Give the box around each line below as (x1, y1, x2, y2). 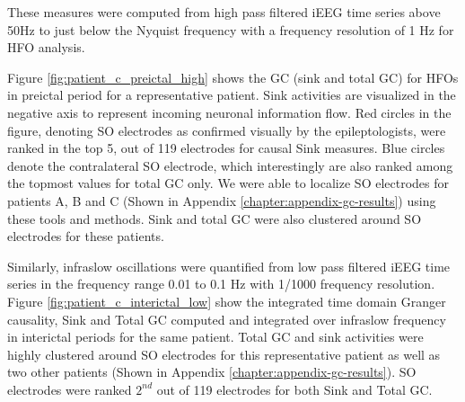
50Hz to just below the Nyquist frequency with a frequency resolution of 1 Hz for (7, 20, 454, 39)
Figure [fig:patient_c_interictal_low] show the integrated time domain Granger (7, 291, 446, 310)
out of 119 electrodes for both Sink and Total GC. (156, 380, 433, 398)
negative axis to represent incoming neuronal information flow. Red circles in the (7, 103, 452, 121)
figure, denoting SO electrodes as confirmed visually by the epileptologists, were (7, 121, 446, 139)
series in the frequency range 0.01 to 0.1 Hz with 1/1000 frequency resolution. (7, 274, 435, 293)
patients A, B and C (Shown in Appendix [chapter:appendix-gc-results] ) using (7, 191, 436, 210)
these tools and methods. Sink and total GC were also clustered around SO (7, 209, 422, 228)
